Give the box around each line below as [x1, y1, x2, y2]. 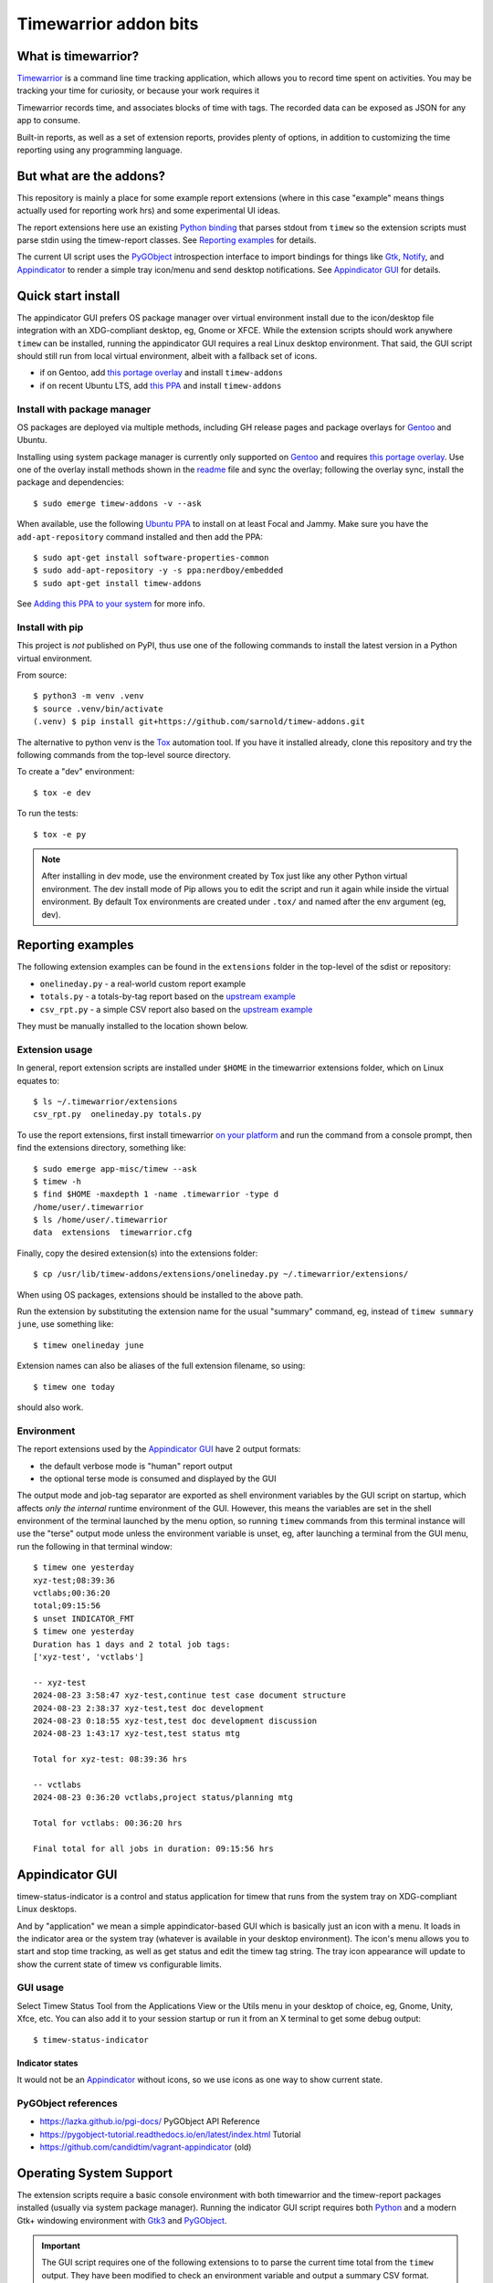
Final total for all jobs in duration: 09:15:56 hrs [33, 1843, 274, 1854]
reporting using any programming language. [16, 144, 183, 155]
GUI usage [16, 1982, 64, 1994]
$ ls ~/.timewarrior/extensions [33, 1096, 178, 1107]
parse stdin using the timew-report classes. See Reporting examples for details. [16, 235, 317, 246]
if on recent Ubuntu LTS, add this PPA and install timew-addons [39, 380, 282, 391]
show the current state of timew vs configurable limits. [16, 1959, 223, 1970]
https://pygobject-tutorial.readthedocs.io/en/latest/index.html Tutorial [39, 2129, 301, 2140]
